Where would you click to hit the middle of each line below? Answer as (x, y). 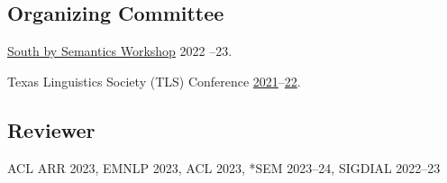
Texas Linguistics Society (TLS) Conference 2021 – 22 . (154, 81)
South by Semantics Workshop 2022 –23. (120, 51)
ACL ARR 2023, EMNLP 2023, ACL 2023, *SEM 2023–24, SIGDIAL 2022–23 (224, 167)
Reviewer (51, 129)
